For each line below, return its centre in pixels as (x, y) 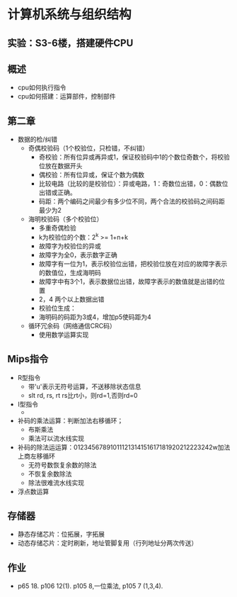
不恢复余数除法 (50, 474)
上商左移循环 (36, 456)
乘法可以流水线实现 (56, 438)
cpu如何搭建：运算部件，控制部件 (67, 96)
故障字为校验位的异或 (70, 246)
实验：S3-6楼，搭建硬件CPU (70, 43)
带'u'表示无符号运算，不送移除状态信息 (85, 386)
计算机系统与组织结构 (70, 15)
